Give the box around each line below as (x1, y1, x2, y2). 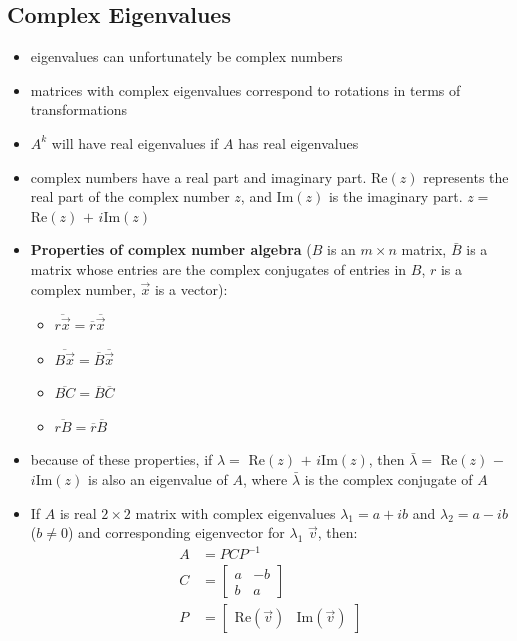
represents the (423, 166, 509, 187)
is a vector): (154, 278, 228, 299)
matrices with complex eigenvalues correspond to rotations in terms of (30, 79, 461, 100)
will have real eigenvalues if (51, 132, 219, 153)
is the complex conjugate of (304, 468, 473, 489)
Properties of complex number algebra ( (30, 239, 312, 260)
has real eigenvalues (238, 132, 359, 153)
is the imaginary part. (328, 186, 463, 207)
